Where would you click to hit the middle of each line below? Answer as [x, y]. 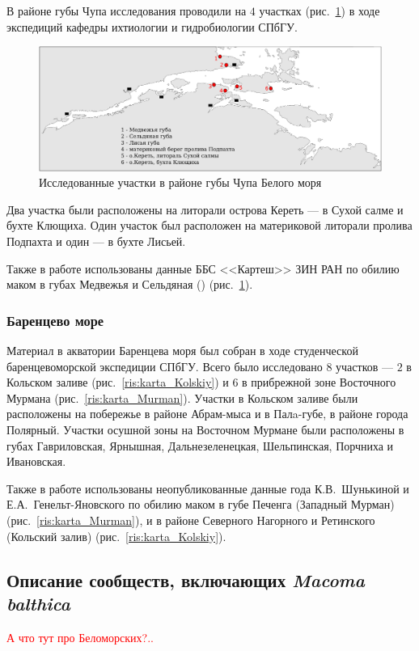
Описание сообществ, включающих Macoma [186, 579]
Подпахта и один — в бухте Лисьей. [96, 241]
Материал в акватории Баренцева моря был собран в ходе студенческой [182, 350]
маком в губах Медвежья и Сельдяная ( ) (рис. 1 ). [130, 284]
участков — [365, 366]
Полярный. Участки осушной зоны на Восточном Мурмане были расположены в [205, 429]
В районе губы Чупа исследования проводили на [127, 11]
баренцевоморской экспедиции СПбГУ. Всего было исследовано [165, 366]
